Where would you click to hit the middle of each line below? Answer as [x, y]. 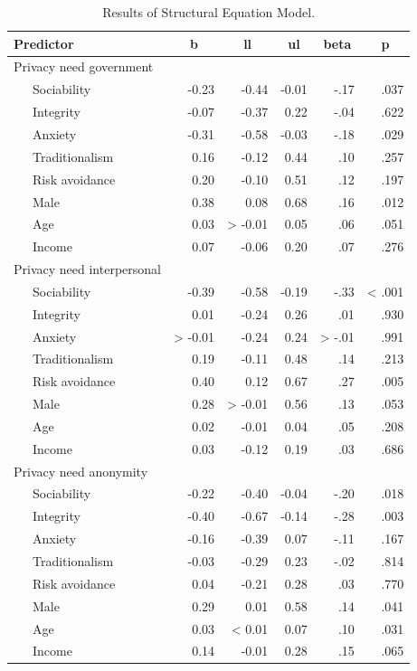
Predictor [44, 43]
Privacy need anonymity [81, 471]
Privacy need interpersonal [87, 269]
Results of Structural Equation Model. [209, 12]
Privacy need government [84, 66]
